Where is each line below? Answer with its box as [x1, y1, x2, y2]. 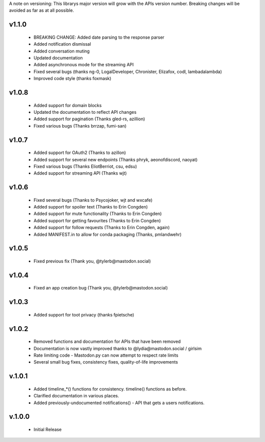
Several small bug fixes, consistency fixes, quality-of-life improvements [33, 359, 178, 365]
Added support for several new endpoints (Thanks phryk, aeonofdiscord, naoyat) [33, 156, 198, 162]
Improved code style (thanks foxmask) [33, 76, 111, 81]
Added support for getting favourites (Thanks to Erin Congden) [33, 217, 161, 223]
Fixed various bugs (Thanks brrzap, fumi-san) [33, 123, 127, 129]
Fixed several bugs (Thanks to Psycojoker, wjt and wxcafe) [33, 197, 153, 203]
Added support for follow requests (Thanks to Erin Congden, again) [33, 225, 170, 231]
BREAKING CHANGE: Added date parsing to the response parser [33, 34, 164, 40]
